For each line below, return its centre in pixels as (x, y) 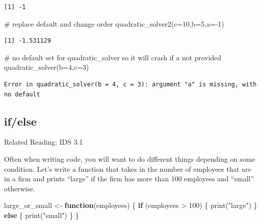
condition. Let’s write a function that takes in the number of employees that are (128, 169)
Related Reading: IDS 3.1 (44, 142)
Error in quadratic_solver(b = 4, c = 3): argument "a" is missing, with (130, 84)
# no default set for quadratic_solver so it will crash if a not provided (113, 57)
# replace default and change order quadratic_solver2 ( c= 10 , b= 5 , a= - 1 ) (114, 23)
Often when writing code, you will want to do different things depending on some (130, 158)
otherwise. (20, 188)
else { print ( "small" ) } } (42, 215)
